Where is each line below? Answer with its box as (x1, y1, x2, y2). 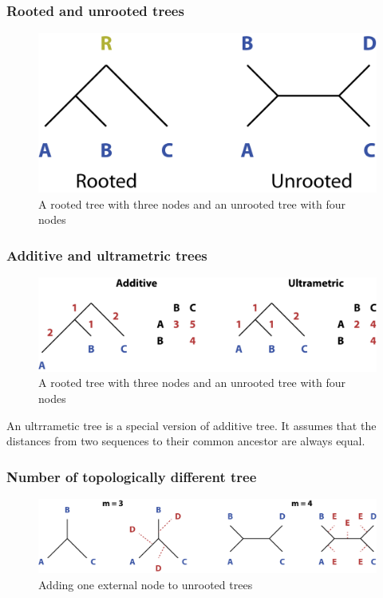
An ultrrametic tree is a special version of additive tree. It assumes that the (6, 417, 377, 433)
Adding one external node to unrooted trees (38, 576, 253, 592)
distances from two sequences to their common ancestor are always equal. (6, 433, 365, 449)
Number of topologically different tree (6, 466, 257, 486)
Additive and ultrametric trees (6, 245, 207, 265)
